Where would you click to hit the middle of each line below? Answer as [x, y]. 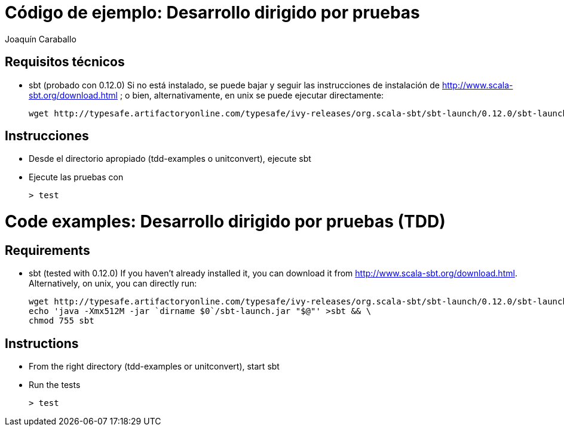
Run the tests [55, 385]
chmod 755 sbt [62, 321]
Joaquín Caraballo [41, 39]
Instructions [42, 343]
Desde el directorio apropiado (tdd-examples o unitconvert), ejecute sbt [170, 159]
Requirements [47, 250]
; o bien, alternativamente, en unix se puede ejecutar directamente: [252, 95]
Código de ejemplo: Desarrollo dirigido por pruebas [212, 13]
